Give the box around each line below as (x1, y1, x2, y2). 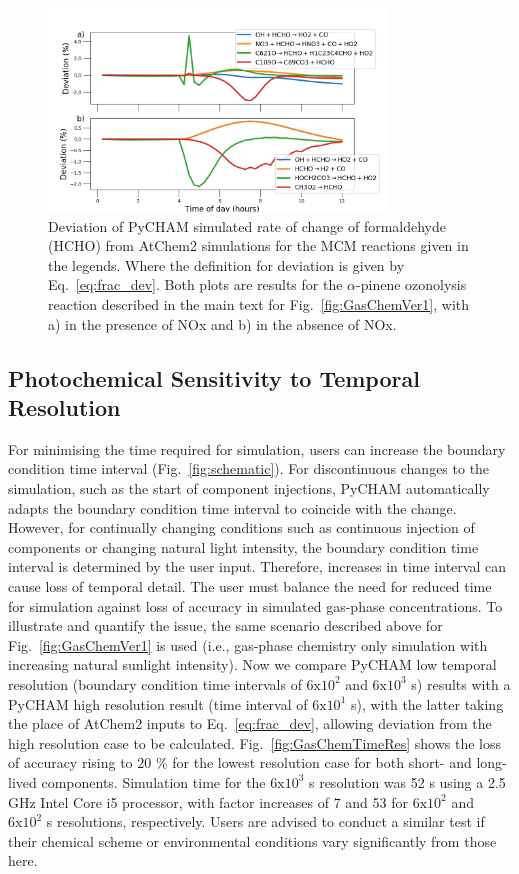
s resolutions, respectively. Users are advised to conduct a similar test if (46, 811, 485, 832)
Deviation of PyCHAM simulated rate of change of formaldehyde (48, 215, 447, 236)
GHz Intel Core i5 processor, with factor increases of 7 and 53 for (8, 791, 408, 812)
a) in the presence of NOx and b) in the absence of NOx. (48, 313, 397, 334)
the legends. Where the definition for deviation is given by (48, 254, 405, 275)
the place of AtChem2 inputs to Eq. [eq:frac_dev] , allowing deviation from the (8, 713, 492, 734)
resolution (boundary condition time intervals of (8, 673, 302, 694)
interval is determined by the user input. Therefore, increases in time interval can (8, 556, 506, 577)
